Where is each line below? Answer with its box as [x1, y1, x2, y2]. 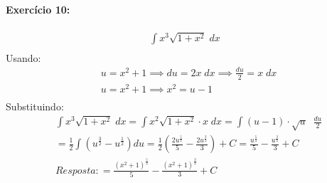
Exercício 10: [6, 1, 70, 16]
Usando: [6, 50, 41, 65]
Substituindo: [6, 98, 64, 113]
